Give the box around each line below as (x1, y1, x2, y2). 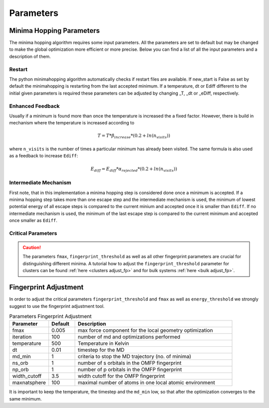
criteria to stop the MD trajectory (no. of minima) (77, 353, 191, 360)
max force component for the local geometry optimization (77, 327, 213, 334)
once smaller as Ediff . (9, 217, 57, 223)
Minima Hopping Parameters (9, 26, 100, 35)
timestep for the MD (77, 346, 125, 353)
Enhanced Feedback (9, 102, 60, 109)
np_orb (12, 366, 29, 373)
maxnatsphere (12, 379, 46, 386)
